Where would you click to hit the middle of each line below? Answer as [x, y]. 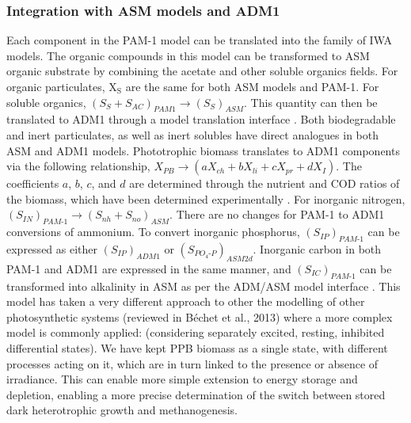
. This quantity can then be [311, 102]
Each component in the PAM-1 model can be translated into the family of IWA [200, 40]
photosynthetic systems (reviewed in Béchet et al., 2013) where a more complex [200, 316]
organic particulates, [56, 86]
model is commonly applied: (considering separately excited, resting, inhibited [196, 332]
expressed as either [52, 248]
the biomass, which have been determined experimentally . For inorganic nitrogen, [206, 198]
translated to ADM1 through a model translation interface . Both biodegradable [201, 119]
